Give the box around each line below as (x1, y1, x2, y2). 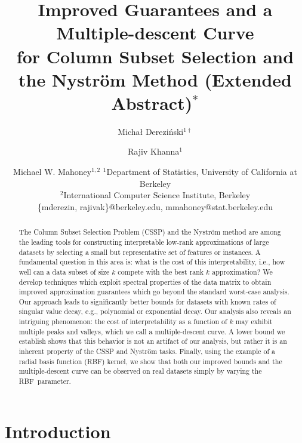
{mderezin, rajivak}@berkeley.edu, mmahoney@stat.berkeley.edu (37, 200, 273, 213)
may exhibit (235, 316, 273, 327)
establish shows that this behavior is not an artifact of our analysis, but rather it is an (19, 336, 287, 346)
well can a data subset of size (19, 266, 110, 276)
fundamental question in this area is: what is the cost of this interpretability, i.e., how (19, 257, 285, 267)
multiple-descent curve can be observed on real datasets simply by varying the (19, 366, 262, 376)
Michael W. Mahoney (13, 165, 92, 178)
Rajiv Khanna (128, 145, 180, 158)
